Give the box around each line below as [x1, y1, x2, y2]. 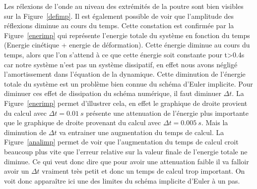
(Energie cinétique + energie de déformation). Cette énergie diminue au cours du [4, 40, 250, 50]
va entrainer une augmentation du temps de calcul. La [59, 127, 224, 137]
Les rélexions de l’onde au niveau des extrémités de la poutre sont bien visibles [4, 1, 244, 11]
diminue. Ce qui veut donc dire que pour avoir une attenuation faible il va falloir [4, 156, 249, 166]
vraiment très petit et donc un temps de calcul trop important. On [42, 166, 245, 176]
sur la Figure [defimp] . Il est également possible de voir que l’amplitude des [4, 10, 234, 21]
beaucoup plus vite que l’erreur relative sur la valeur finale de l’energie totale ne [4, 146, 248, 156]
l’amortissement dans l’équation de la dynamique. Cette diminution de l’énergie [4, 69, 246, 79]
